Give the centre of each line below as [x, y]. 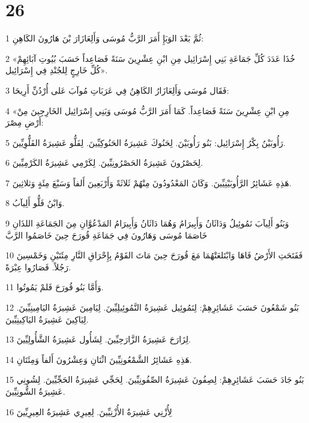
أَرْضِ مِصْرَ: [25, 122]
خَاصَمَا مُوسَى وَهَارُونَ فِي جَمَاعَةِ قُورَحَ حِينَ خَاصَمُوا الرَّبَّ [106, 235]
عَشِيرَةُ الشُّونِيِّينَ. [35, 391]
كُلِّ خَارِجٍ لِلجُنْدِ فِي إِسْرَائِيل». [57, 70]
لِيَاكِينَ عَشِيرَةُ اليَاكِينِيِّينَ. [47, 319]
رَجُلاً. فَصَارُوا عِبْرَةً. [38, 266]
